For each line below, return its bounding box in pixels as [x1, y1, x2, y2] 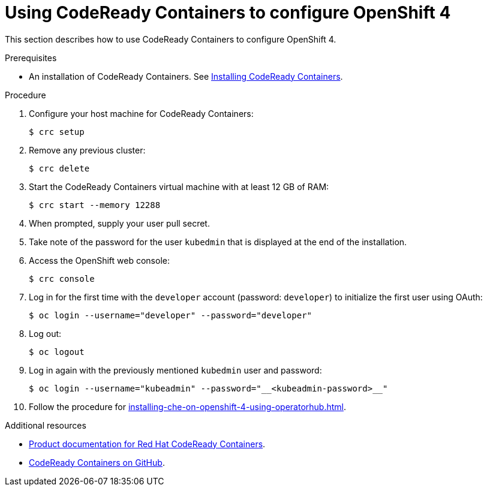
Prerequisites [5, 52, 57, 63]
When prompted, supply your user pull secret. [29, 218, 210, 228]
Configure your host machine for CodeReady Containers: [29, 108, 254, 119]
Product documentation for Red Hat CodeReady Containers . [29, 438, 266, 449]
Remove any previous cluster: [29, 144, 146, 155]
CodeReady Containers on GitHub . [29, 457, 165, 468]
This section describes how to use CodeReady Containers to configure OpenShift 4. [5, 34, 336, 44]
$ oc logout [29, 347, 85, 357]
